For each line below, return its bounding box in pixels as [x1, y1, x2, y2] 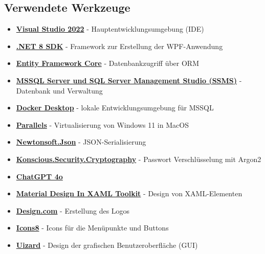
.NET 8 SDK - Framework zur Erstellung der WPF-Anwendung [16, 40, 223, 51]
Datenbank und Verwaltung [16, 85, 103, 96]
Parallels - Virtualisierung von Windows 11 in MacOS [16, 119, 189, 130]
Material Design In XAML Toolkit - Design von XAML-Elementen [16, 188, 242, 199]
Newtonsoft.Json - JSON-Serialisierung [16, 136, 146, 147]
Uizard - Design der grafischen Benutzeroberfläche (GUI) [16, 239, 198, 250]
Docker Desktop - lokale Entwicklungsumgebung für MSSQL [16, 102, 214, 113]
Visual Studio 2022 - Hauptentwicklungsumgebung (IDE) [16, 24, 204, 34]
